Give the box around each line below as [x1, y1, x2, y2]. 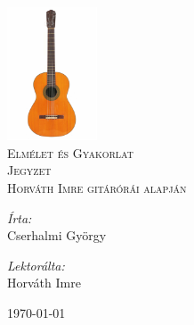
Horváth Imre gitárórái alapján [7, 178, 187, 196]
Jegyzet [7, 161, 52, 179]
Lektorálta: [7, 255, 65, 274]
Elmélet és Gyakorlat [7, 143, 133, 162]
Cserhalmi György [7, 226, 107, 245]
